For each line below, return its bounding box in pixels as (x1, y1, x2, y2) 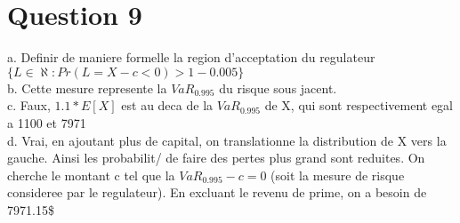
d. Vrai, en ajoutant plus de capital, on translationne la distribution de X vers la (7, 131, 447, 149)
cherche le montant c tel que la (7, 165, 175, 184)
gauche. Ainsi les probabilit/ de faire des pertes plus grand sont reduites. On (7, 148, 425, 167)
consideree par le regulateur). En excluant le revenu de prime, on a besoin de (7, 183, 427, 202)
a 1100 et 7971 (7, 113, 86, 131)
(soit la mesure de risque (270, 165, 405, 184)
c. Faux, (7, 96, 51, 115)
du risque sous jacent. (219, 78, 337, 97)
